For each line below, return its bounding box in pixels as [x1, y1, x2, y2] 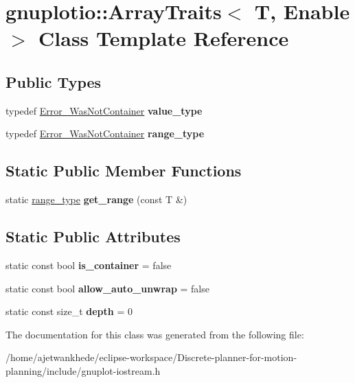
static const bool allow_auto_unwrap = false [5, 281, 209, 295]
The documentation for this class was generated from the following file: [5, 327, 304, 341]
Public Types [5, 71, 102, 92]
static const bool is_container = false [5, 257, 172, 272]
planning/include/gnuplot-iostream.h [5, 363, 161, 378]
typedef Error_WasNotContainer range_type [5, 126, 205, 141]
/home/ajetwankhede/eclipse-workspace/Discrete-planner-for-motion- [5, 350, 297, 364]
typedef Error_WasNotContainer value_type [5, 103, 203, 117]
